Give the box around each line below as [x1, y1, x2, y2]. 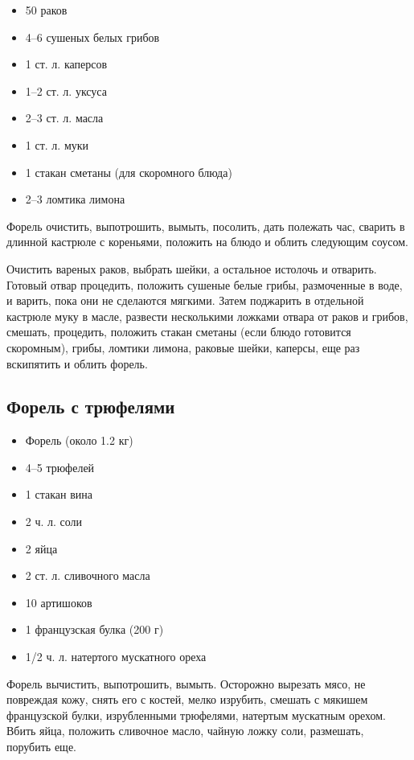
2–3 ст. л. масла [25, 109, 104, 126]
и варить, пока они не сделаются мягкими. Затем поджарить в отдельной [6, 292, 364, 309]
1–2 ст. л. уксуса [25, 82, 107, 99]
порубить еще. [6, 738, 77, 755]
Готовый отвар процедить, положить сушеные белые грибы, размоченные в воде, [6, 276, 403, 293]
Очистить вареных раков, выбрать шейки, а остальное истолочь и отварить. [6, 260, 377, 277]
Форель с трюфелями [6, 394, 175, 419]
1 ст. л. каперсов [25, 55, 108, 72]
